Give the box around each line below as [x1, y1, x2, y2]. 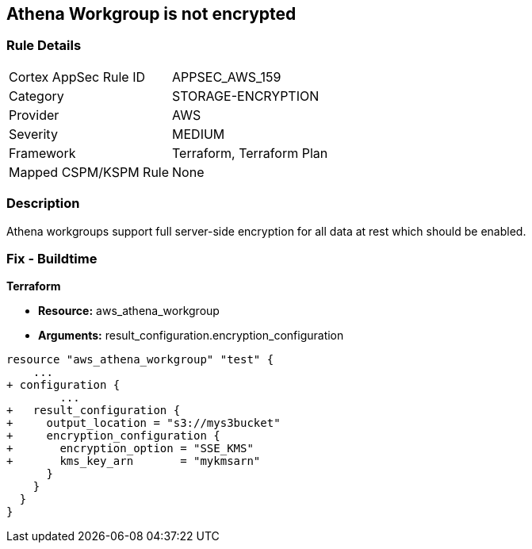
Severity [9, 125, 58, 142]
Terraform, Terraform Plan [172, 144, 328, 161]
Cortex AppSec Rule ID [9, 68, 146, 85]
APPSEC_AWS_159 [172, 68, 281, 85]
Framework [9, 144, 76, 161]
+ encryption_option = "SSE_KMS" [6, 442, 254, 455]
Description [6, 195, 80, 212]
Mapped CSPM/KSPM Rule [9, 163, 170, 180]
